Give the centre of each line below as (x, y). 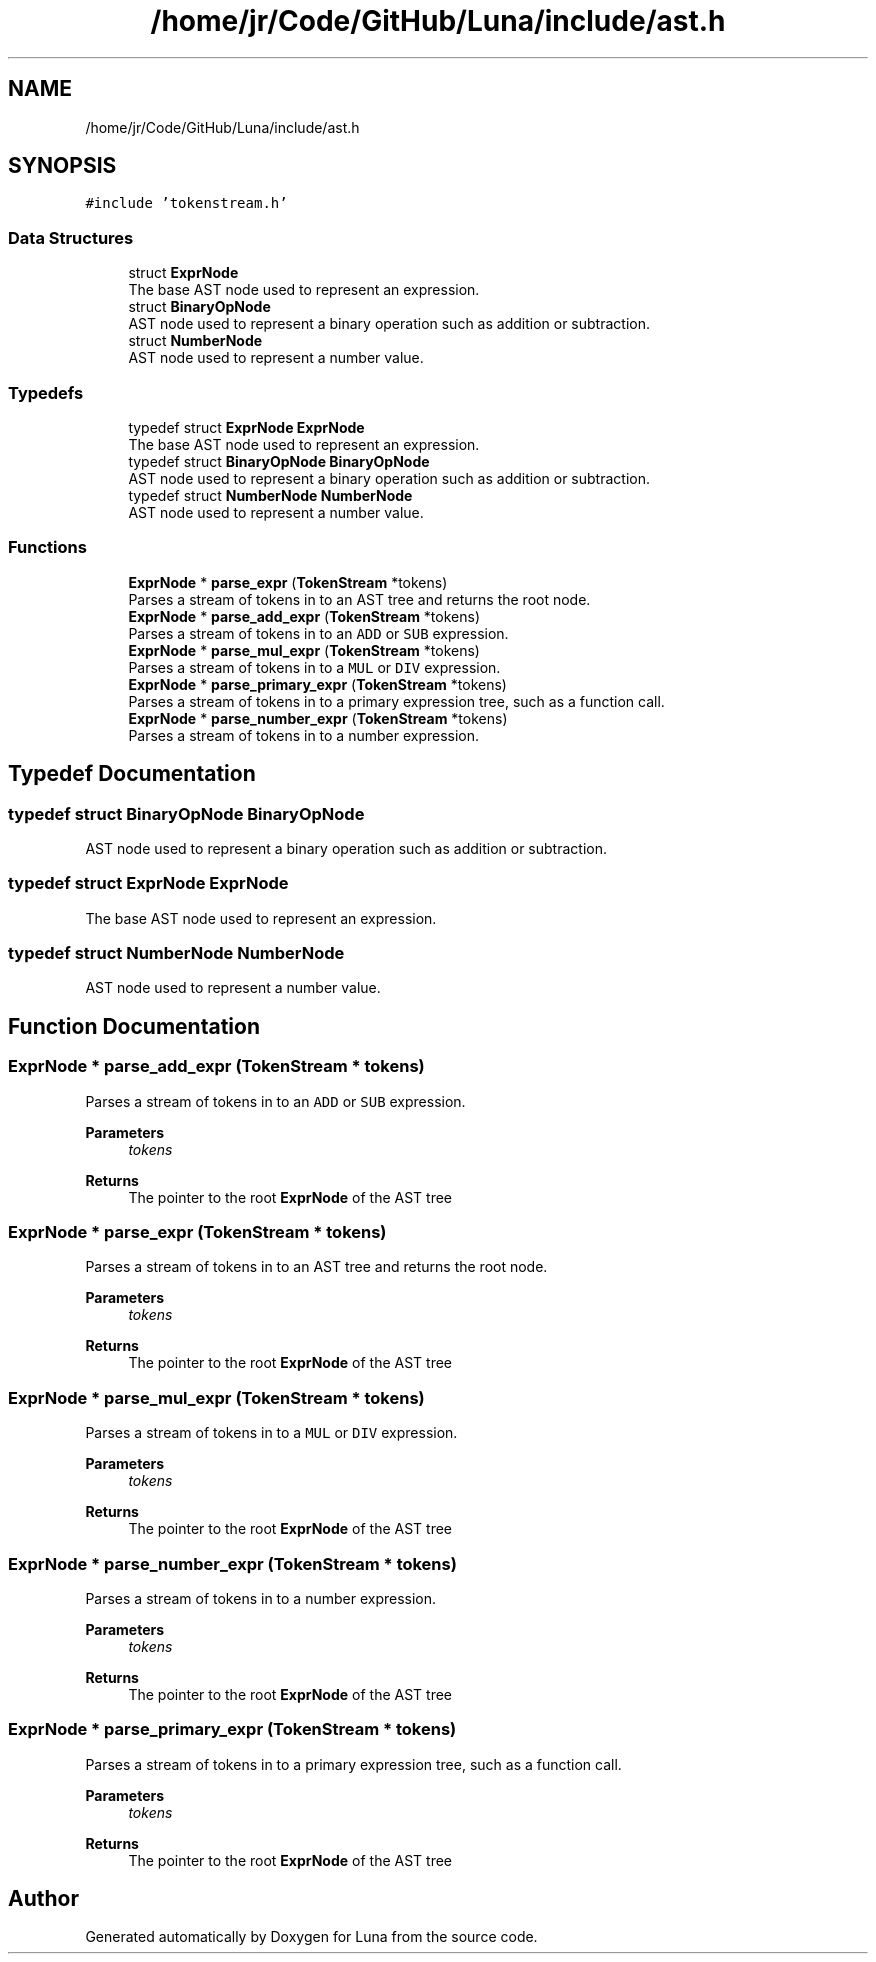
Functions (47, 547)
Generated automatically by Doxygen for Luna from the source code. (311, 1937)
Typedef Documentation (132, 774)
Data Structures (71, 237)
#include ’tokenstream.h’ (186, 203)
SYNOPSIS (62, 166)
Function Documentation (134, 1026)
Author (43, 1899)
